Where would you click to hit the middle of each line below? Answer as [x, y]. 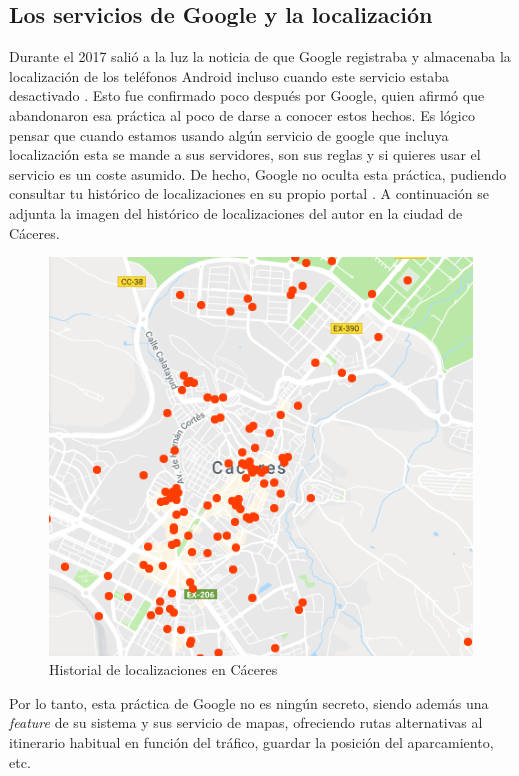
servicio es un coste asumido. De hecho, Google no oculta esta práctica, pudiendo [258, 173]
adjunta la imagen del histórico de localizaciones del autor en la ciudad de [236, 212]
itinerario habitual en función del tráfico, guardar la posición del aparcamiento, [251, 741]
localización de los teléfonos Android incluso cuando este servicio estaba [229, 75]
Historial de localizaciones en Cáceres [163, 669]
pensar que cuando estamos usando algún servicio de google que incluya [229, 134]
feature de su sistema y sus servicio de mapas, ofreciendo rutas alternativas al [246, 722]
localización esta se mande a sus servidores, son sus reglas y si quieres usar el [245, 154]
